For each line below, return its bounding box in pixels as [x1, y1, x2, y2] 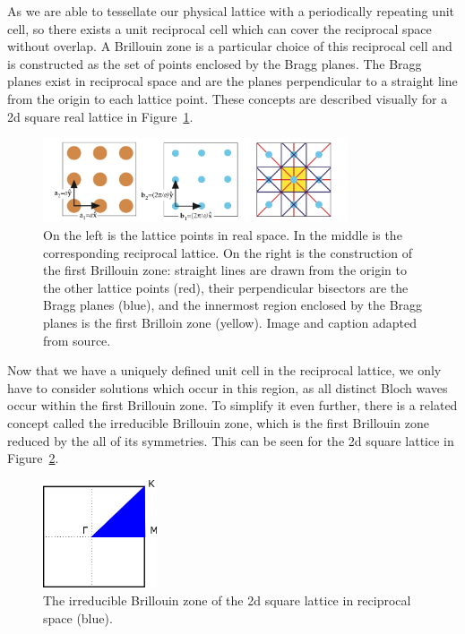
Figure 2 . [7, 449, 59, 467]
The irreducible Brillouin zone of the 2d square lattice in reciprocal [43, 591, 411, 610]
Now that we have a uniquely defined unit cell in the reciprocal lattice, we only [7, 361, 442, 380]
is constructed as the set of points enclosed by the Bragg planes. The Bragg [7, 54, 422, 73]
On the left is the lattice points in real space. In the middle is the [43, 225, 402, 244]
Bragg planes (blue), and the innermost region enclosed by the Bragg [43, 296, 423, 314]
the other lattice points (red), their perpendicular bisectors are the [43, 278, 409, 296]
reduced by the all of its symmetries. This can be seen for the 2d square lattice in [7, 431, 454, 450]
